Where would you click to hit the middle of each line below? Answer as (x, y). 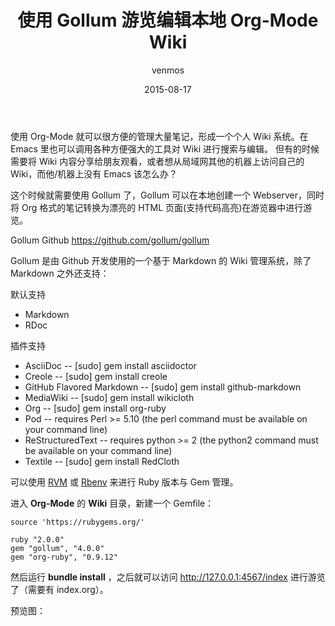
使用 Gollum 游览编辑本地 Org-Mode (168, 20)
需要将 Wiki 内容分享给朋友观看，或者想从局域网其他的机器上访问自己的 (157, 161)
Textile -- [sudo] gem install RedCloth (102, 461)
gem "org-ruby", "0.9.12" (64, 557)
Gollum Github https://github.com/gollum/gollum (110, 240)
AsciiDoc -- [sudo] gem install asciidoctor (110, 365)
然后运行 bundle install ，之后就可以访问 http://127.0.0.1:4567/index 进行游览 (168, 577)
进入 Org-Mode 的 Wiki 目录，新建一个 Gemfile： (112, 503)
